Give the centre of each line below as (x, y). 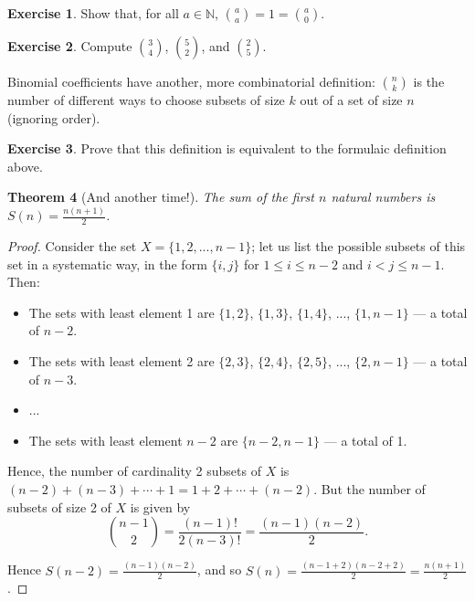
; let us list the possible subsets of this (359, 246)
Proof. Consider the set (72, 246)
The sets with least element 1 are (121, 312)
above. (25, 166)
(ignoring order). (54, 117)
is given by (160, 506)
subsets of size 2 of (59, 506)
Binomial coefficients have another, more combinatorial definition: (191, 81)
